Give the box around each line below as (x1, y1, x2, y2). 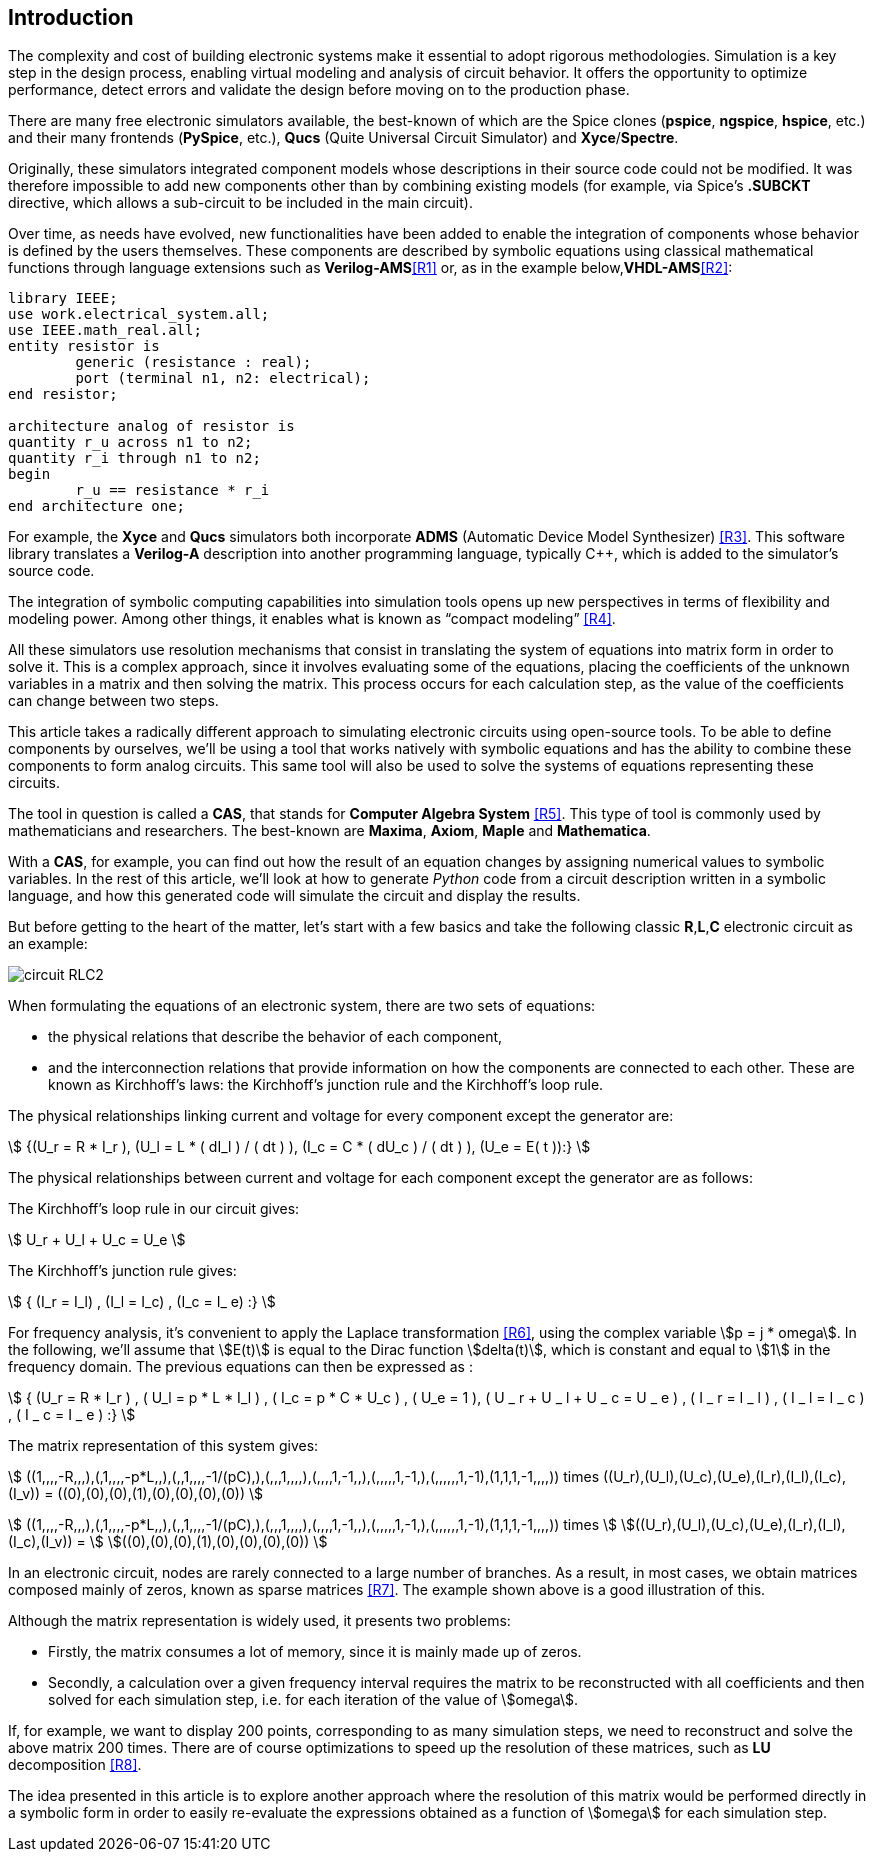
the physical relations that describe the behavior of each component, (48, 1028, 503, 1046)
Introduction (8, 5, 134, 30)
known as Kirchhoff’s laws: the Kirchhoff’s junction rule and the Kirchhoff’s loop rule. (48, 1076, 604, 1094)
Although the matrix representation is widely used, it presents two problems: (8, 1612, 511, 1630)
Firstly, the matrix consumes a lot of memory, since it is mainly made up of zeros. (48, 1643, 582, 1661)
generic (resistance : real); (75, 354, 312, 371)
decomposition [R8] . (8, 1756, 142, 1774)
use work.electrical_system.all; (8, 306, 270, 323)
